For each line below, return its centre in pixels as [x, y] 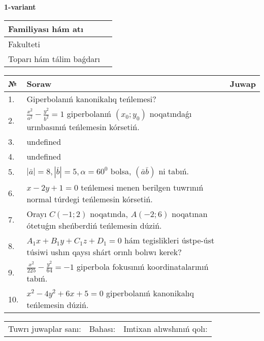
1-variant [20, 7]
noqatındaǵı [171, 113]
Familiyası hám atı [46, 28]
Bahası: [102, 329]
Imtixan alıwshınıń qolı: [166, 329]
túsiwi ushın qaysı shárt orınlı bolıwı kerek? [104, 252]
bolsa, [121, 171]
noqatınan [190, 213]
